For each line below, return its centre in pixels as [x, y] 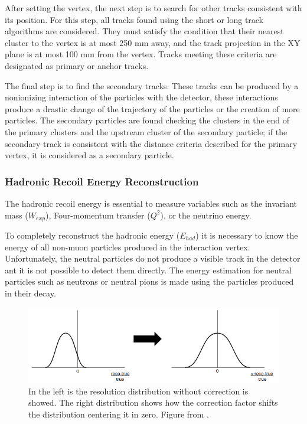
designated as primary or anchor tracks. [77, 65]
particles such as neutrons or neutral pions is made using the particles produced [149, 281]
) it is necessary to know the [247, 235]
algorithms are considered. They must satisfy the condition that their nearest [144, 31]
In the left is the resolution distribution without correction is [138, 391]
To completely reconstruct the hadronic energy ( [92, 235]
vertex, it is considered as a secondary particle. [89, 155]
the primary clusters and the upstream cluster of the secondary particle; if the [146, 131]
